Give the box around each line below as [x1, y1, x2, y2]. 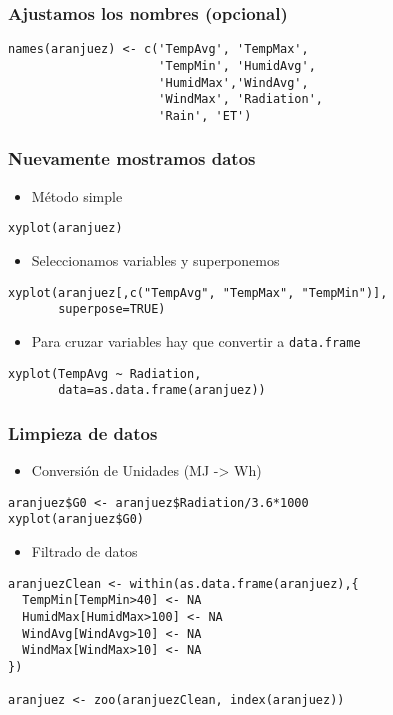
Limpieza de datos [8, 420, 158, 445]
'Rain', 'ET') [158, 108, 252, 123]
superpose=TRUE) [58, 302, 166, 317]
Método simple [31, 185, 123, 206]
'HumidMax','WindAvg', [158, 75, 309, 90]
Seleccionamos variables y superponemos [31, 249, 280, 270]
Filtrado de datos [31, 540, 138, 561]
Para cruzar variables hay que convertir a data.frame [31, 330, 361, 351]
